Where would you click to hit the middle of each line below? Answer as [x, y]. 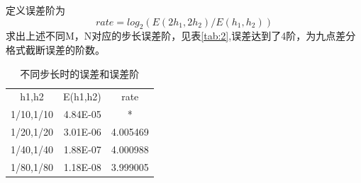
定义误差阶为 [35, 10]
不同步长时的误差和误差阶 [80, 73]
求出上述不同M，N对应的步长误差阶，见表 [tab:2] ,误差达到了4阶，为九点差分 [181, 36]
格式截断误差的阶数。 [55, 49]
